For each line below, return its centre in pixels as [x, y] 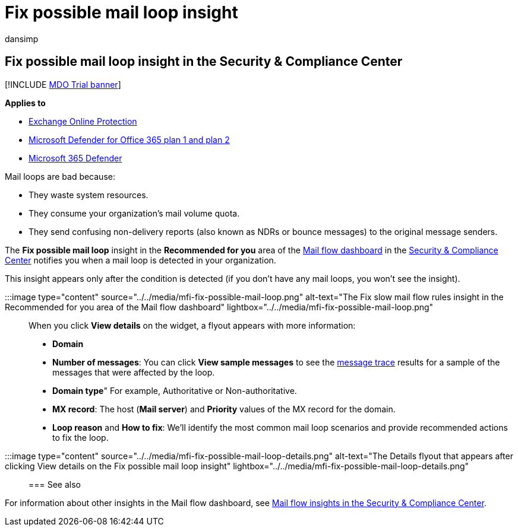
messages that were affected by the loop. [134, 372]
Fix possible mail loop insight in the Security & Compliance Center [204, 62]
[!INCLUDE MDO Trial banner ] [63, 84]
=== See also [55, 484]
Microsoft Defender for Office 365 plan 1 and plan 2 [129, 139]
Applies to [25, 103]
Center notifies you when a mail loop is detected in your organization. [140, 260]
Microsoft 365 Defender [75, 158]
